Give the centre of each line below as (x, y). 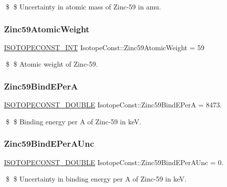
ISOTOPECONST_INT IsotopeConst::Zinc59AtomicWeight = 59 (104, 47)
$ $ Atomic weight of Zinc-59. (52, 64)
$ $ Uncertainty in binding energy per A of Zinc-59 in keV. (96, 179)
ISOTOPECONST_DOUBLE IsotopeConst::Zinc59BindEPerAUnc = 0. (114, 162)
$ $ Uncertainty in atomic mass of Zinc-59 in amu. (83, 6)
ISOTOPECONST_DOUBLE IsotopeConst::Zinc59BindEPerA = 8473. (113, 105)
